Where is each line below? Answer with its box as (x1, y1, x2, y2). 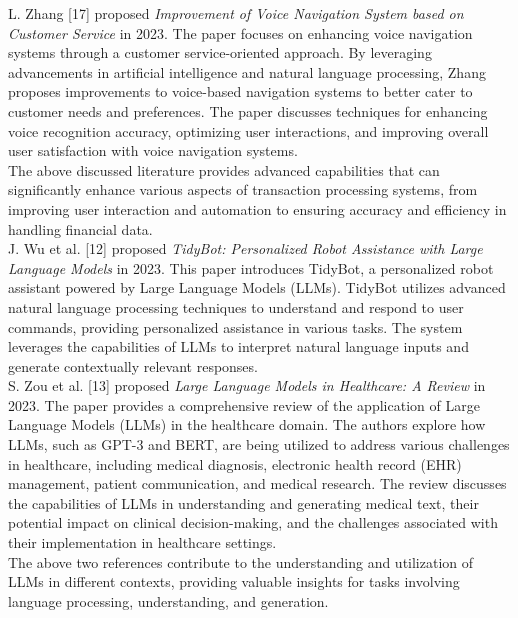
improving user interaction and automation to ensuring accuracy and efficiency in (8, 198, 507, 219)
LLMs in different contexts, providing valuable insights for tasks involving (8, 571, 460, 592)
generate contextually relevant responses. (8, 355, 258, 376)
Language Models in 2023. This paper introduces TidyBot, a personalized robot (8, 257, 494, 278)
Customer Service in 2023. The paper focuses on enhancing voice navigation (8, 22, 473, 43)
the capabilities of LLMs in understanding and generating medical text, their (8, 492, 479, 513)
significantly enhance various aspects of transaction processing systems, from (8, 179, 478, 200)
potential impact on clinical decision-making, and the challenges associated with (8, 512, 498, 533)
